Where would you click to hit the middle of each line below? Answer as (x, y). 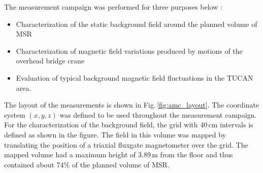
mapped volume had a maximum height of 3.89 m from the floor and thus (119, 154)
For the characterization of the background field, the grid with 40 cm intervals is (129, 125)
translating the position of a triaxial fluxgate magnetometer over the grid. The (126, 144)
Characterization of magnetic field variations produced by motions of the (129, 50)
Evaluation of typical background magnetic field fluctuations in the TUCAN (135, 77)
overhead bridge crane (50, 61)
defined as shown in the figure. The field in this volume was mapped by (115, 134)
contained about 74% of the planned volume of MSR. (87, 164)
